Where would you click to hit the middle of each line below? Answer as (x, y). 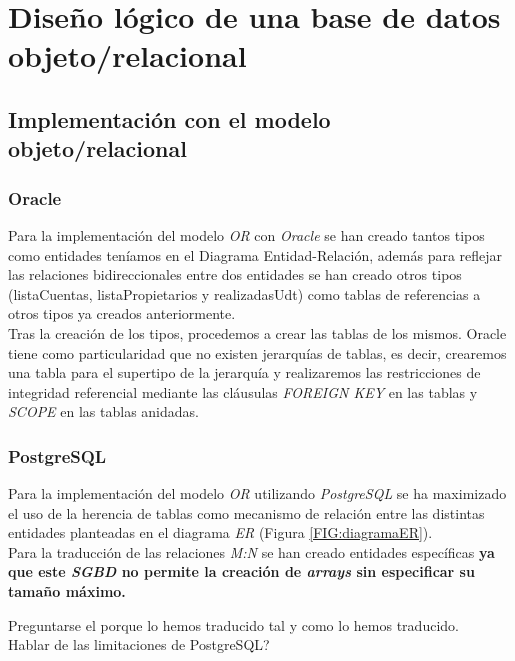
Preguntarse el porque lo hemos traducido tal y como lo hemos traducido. (233, 624)
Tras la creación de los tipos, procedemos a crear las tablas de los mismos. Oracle (257, 332)
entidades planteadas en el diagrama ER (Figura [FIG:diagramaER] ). (220, 532)
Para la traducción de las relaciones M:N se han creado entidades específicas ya (251, 551)
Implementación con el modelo (169, 118)
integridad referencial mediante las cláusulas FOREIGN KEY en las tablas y (243, 391)
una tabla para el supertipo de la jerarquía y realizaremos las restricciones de (244, 372)
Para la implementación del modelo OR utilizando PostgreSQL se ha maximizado (257, 493)
